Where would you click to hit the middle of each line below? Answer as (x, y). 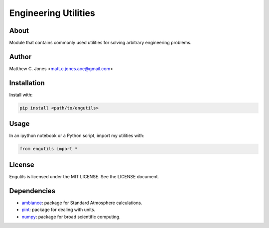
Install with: (21, 95)
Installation (27, 83)
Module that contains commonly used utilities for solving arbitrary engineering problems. (100, 43)
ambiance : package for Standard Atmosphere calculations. (82, 203)
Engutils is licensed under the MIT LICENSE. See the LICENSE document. (84, 176)
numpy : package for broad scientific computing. (71, 217)
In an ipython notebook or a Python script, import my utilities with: (77, 136)
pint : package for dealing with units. (59, 210)
